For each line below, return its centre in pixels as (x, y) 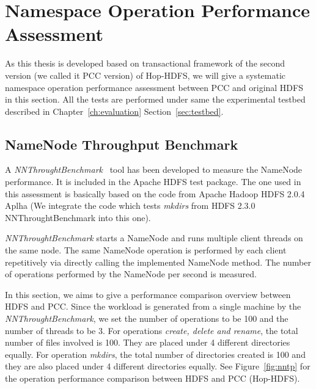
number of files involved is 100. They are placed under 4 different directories (148, 342)
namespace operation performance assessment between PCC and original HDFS (154, 87)
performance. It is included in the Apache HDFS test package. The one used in (153, 182)
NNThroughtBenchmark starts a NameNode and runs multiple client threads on (154, 238)
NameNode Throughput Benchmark (122, 144)
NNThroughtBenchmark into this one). (78, 217)
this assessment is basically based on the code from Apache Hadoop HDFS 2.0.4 (155, 193)
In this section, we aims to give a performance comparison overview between (148, 294)
